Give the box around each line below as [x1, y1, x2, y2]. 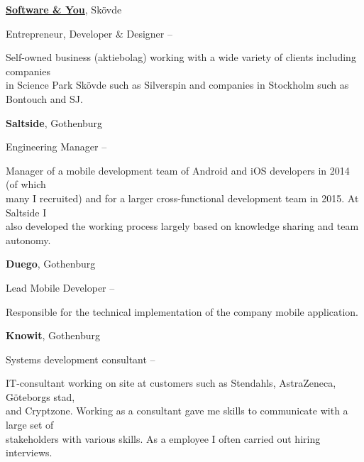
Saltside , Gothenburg [6, 115, 103, 130]
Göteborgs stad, [6, 389, 75, 404]
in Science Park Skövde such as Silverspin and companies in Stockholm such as [6, 77, 349, 92]
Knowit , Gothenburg [6, 328, 100, 343]
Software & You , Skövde [6, 2, 122, 16]
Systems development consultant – [6, 351, 155, 366]
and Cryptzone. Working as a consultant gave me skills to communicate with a [6, 403, 348, 418]
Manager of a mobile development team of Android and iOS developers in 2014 [6, 163, 350, 177]
